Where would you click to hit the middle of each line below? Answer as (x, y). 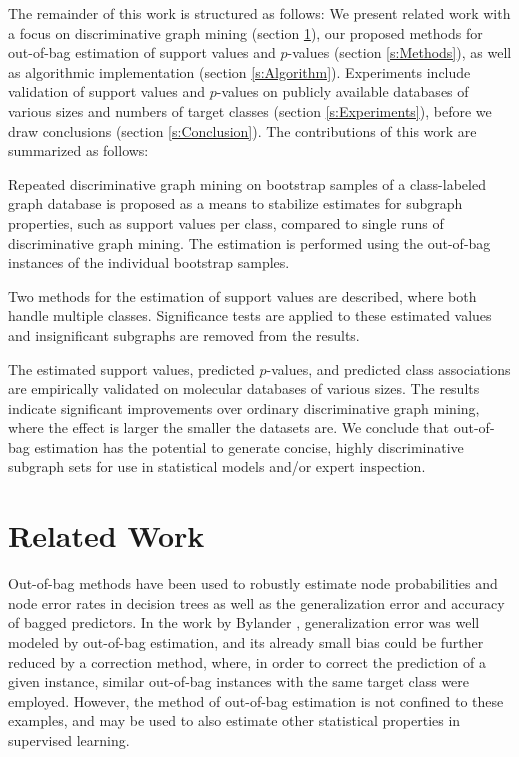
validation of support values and (107, 91)
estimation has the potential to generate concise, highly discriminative (249, 446)
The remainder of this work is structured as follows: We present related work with (259, 13)
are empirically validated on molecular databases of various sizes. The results (244, 388)
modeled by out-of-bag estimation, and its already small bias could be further (246, 641)
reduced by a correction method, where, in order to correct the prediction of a (247, 661)
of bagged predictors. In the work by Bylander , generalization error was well (244, 622)
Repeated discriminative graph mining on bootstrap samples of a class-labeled (247, 183)
